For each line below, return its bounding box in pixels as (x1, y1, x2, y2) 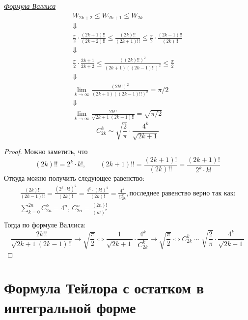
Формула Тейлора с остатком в (4, 278, 204, 298)
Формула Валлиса (4, 1, 56, 11)
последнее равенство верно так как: (129, 190, 236, 197)
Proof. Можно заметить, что (4, 146, 88, 157)
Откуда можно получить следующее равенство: (4, 173, 145, 183)
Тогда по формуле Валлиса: (4, 220, 86, 230)
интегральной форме (4, 297, 136, 317)
